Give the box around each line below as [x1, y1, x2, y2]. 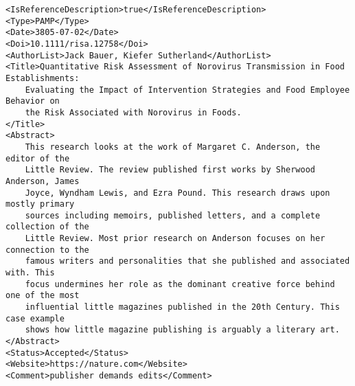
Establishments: [5, 73, 80, 83]
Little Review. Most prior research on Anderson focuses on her [25, 234, 325, 244]
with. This [5, 268, 55, 278]
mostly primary [5, 199, 75, 209]
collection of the [5, 222, 89, 232]
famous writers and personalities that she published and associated [25, 256, 350, 266]
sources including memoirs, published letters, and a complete [25, 210, 321, 220]
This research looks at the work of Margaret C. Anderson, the [25, 141, 321, 152]
